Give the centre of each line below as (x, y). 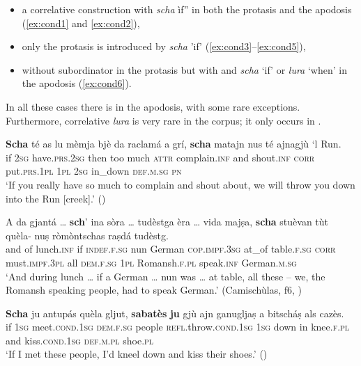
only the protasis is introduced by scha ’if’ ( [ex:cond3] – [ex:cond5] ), (164, 46)
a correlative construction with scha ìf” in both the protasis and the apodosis (187, 9)
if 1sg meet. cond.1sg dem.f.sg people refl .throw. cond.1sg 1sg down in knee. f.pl (178, 327)
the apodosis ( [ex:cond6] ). (77, 83)
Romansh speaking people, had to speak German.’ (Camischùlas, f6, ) (154, 290)
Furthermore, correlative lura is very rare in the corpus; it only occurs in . (163, 120)
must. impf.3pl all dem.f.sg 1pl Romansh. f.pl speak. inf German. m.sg (151, 262)
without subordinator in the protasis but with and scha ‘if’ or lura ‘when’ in (184, 69)
